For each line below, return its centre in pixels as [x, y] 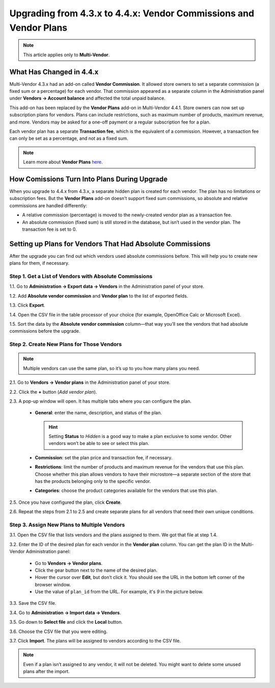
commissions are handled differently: [48, 205]
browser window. [53, 584]
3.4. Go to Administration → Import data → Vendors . [65, 612]
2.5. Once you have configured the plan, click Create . [66, 502]
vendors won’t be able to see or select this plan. [99, 444]
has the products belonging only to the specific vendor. [93, 481]
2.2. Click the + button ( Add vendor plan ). [53, 392]
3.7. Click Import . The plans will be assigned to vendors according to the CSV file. [95, 641]
